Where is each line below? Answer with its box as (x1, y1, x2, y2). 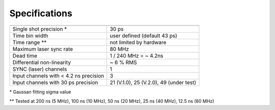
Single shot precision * (12, 25, 67, 33)
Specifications (9, 8, 72, 19)
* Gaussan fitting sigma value (9, 89, 71, 95)
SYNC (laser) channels (12, 65, 67, 72)
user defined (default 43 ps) (109, 32, 178, 39)
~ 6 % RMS (109, 59, 137, 66)
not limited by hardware (109, 39, 167, 46)
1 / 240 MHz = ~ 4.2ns (109, 52, 163, 59)
